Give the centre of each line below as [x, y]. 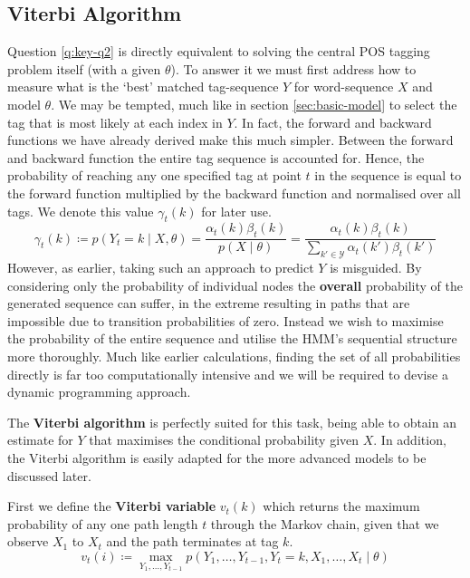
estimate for [40, 440]
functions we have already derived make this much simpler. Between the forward [230, 140]
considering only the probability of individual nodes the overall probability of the [235, 285]
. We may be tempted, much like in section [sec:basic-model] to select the [254, 104]
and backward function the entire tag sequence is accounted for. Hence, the [216, 157]
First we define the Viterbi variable [112, 506]
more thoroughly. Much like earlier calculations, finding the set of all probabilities [234, 356]
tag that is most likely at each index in [115, 122]
